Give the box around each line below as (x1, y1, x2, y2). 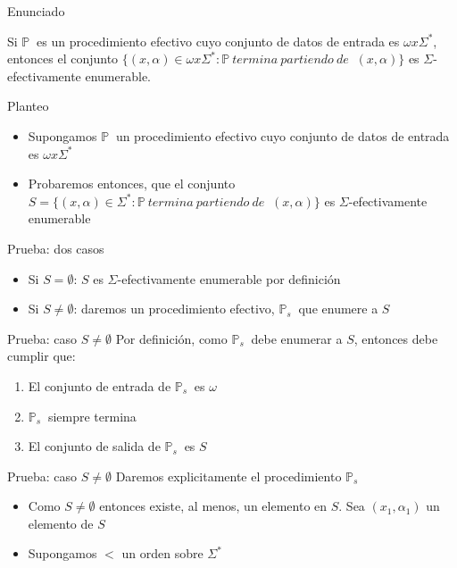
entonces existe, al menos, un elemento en (99, 497, 328, 515)
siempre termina (47, 406, 137, 425)
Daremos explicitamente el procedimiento (115, 466, 342, 485)
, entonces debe (353, 329, 438, 347)
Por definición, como (115, 329, 228, 347)
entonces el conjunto (7, 49, 119, 68)
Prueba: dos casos (7, 238, 104, 257)
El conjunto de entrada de (28, 376, 171, 395)
